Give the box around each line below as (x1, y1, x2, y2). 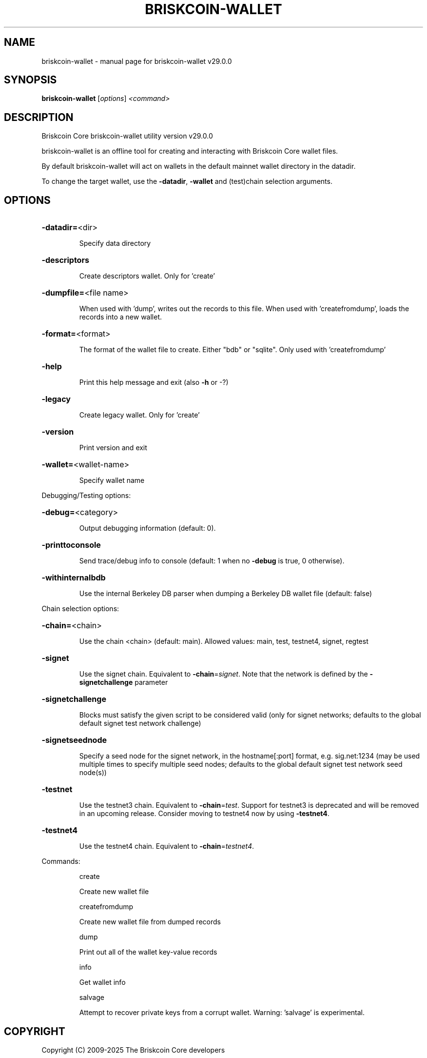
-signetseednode (41, 735, 107, 745)
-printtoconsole (41, 540, 101, 550)
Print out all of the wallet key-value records (79, 948, 217, 957)
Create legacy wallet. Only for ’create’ (79, 411, 200, 419)
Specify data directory (79, 239, 151, 248)
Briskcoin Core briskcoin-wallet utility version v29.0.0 (41, 132, 213, 140)
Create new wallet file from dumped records (79, 918, 221, 926)
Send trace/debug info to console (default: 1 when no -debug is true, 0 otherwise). (79, 557, 345, 565)
